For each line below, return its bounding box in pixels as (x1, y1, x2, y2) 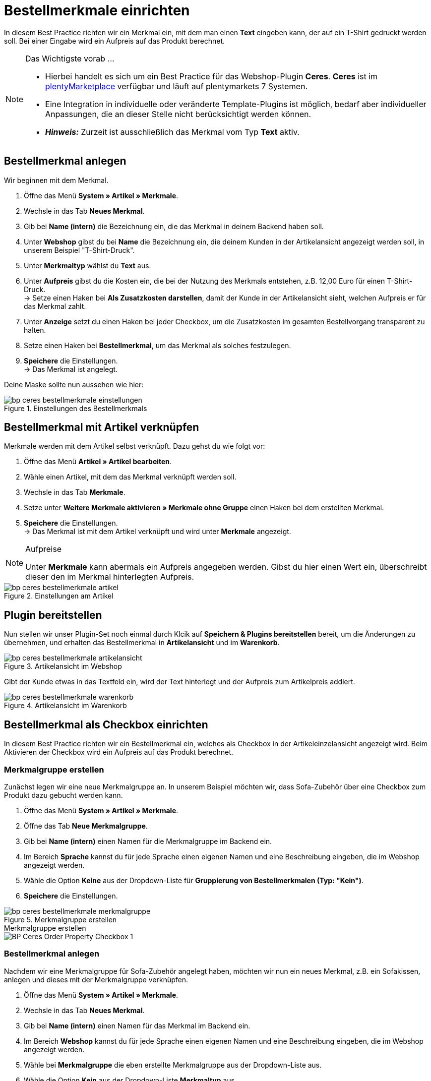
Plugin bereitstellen (4, 608, 102, 621)
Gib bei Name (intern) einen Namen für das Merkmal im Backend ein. (24, 1021, 250, 1030)
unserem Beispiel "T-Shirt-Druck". (24, 245, 135, 254)
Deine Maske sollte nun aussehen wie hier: (4, 380, 144, 389)
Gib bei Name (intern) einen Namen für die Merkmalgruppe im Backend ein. (24, 837, 272, 845)
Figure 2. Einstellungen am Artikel (4, 592, 114, 601)
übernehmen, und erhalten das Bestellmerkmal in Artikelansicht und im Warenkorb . (4, 638, 280, 647)
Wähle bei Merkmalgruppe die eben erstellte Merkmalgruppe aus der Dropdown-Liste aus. (24, 1060, 322, 1069)
